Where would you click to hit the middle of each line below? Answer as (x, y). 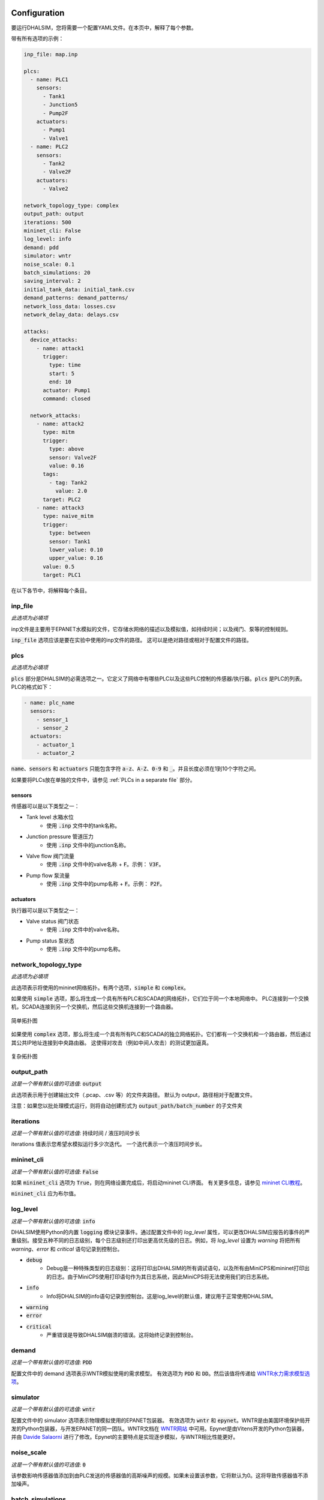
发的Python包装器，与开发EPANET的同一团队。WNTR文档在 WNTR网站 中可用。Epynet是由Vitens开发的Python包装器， (159, 1429)
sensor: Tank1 (70, 541)
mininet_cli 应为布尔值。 (45, 1193)
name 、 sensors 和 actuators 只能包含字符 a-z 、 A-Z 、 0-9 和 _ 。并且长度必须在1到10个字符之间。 (135, 769)
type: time (65, 365)
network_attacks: (55, 415)
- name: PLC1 (49, 80)
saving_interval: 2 (52, 281)
